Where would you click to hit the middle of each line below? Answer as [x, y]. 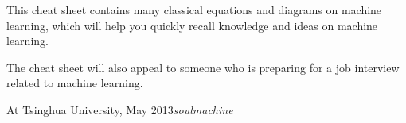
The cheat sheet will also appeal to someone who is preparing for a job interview [203, 67]
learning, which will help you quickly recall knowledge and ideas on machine [192, 25]
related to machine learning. [75, 83]
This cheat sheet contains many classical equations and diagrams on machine [194, 10]
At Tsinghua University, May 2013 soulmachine [120, 109]
